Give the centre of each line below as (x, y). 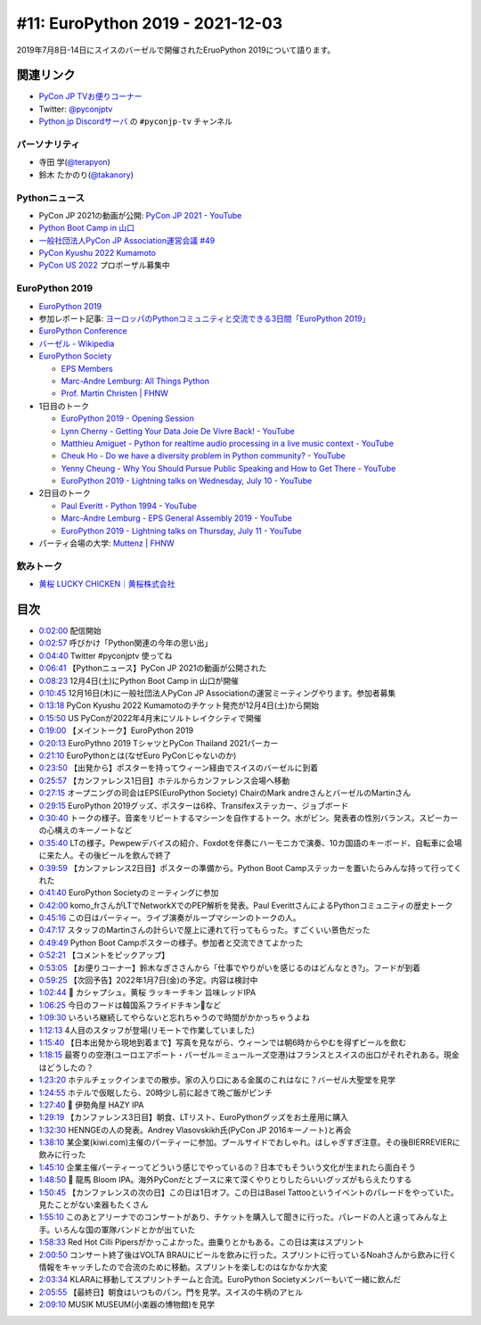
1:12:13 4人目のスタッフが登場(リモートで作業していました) (147, 1030)
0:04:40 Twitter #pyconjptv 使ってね (106, 655)
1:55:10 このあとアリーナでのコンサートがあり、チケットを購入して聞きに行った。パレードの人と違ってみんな (239, 1217)
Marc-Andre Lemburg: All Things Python (135, 381)
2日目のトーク (65, 493)
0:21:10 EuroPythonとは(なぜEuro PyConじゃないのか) (138, 755)
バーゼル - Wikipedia (77, 343)
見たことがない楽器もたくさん (94, 1205)
